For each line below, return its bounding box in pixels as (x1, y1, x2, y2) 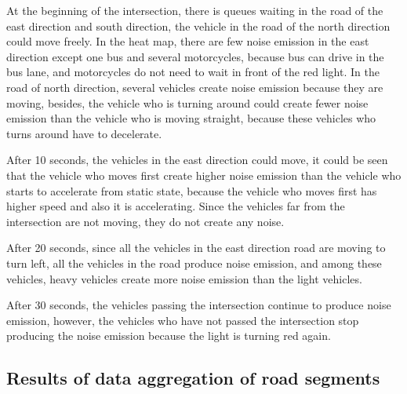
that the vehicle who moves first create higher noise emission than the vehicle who (6, 166, 402, 183)
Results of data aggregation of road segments (6, 366, 380, 390)
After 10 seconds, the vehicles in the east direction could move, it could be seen (6, 151, 388, 168)
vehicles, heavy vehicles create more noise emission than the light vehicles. (6, 270, 362, 286)
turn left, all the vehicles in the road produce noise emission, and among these (6, 254, 382, 271)
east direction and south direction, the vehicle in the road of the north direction (6, 17, 391, 34)
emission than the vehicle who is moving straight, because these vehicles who (6, 110, 376, 126)
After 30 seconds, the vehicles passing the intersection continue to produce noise (6, 297, 391, 313)
